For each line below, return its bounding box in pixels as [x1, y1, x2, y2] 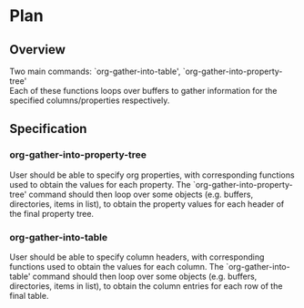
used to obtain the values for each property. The [9, 179, 191, 190]
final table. [9, 290, 49, 301]
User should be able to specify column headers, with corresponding [9, 252, 265, 262]
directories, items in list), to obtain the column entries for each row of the [9, 280, 283, 292]
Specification [9, 121, 87, 137]
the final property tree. [9, 208, 94, 219]
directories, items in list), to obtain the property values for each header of [9, 198, 285, 210]
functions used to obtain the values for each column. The [9, 261, 225, 272]
